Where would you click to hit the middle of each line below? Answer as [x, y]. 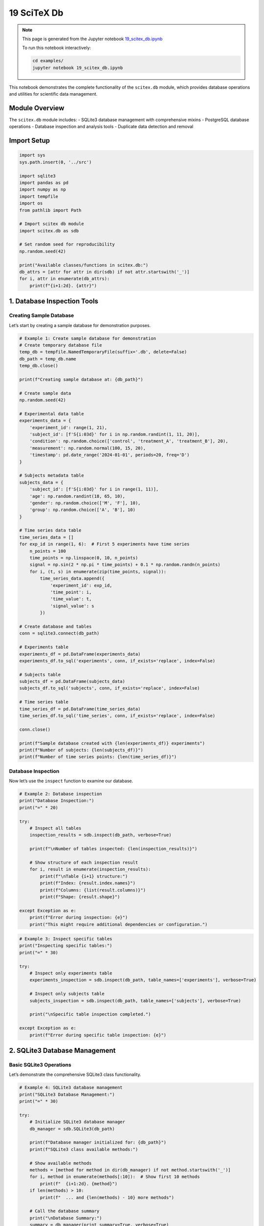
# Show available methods [61, 1163]
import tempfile [39, 196]
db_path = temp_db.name [48, 359]
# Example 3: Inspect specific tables [66, 939]
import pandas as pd [44, 182]
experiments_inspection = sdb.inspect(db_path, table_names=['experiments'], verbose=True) [143, 980]
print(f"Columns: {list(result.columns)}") [93, 890]
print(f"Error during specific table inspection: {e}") [98, 1035]
